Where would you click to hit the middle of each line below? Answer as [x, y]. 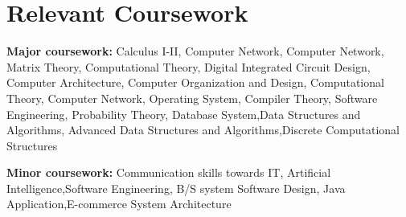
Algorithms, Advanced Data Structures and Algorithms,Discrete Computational [203, 130]
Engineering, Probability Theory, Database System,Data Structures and [184, 114]
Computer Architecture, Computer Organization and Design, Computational [195, 82]
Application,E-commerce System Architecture [119, 204]
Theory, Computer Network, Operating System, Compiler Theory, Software [192, 98]
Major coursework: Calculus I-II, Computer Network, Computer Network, [195, 51]
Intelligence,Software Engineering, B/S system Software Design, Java [176, 188]
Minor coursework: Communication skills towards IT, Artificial [169, 172]
